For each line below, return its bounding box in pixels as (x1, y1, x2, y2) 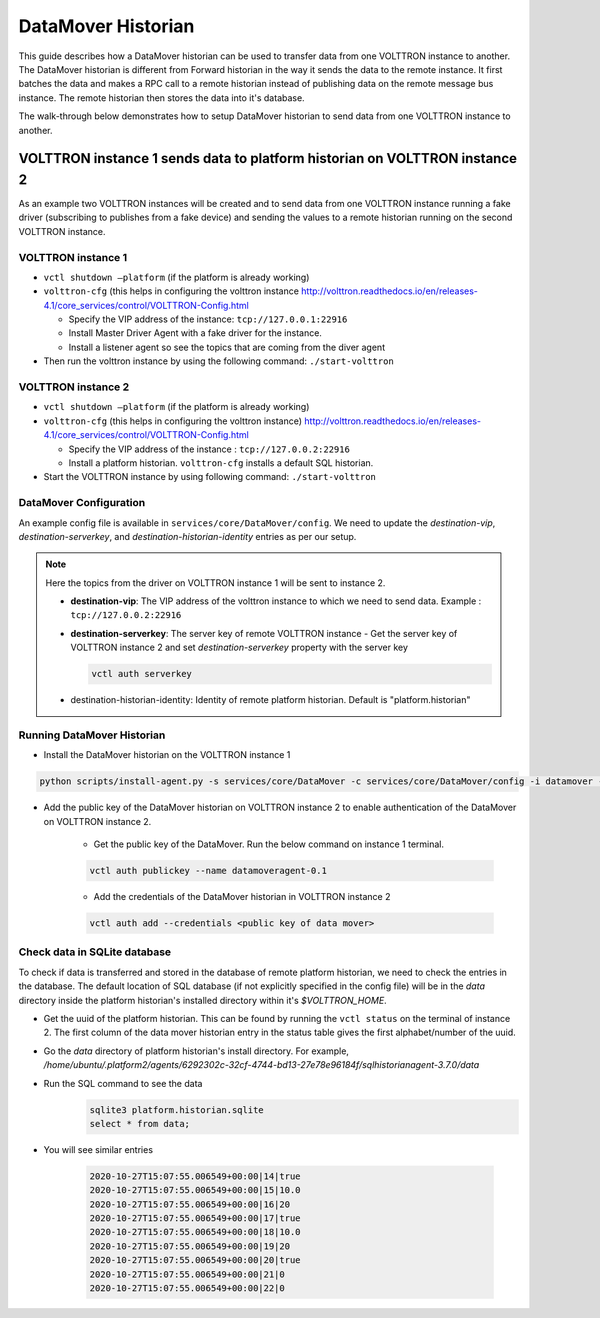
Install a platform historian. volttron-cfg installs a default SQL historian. (68, 456, 374, 469)
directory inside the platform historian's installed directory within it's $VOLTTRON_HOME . (18, 994, 387, 1006)
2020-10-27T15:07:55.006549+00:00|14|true (89, 1170, 301, 1182)
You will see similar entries (43, 1143, 154, 1155)
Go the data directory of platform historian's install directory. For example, (43, 1045, 350, 1057)
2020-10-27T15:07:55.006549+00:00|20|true (89, 1255, 301, 1266)
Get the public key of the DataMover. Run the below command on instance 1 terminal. (93, 838, 445, 850)
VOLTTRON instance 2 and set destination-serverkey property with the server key (70, 641, 409, 654)
